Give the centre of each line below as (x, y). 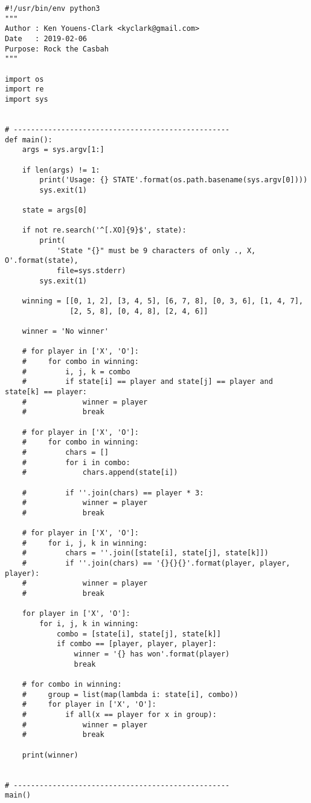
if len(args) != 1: (61, 170)
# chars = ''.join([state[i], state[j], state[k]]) (145, 553)
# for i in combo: (76, 462)
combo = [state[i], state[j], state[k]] (139, 634)
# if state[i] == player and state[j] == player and (147, 382)
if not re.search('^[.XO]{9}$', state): (104, 230)
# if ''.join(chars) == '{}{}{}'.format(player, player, (156, 563)
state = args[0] (55, 210)
